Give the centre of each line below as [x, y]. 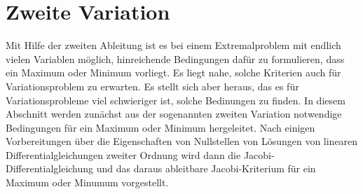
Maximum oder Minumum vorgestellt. [87, 182]
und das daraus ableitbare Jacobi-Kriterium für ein [206, 168]
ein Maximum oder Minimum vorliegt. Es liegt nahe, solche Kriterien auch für [173, 72]
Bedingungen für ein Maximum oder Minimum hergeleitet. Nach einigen [160, 127]
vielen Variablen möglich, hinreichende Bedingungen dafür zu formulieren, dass [175, 58]
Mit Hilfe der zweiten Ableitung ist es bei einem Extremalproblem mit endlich [173, 45]
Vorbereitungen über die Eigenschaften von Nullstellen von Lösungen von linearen [182, 141]
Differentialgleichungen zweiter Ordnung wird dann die [123, 154]
